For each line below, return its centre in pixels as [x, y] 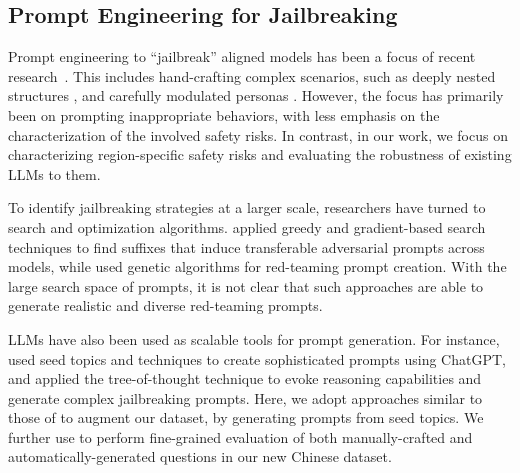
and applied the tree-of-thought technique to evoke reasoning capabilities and [245, 378]
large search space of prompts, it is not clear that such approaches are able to [246, 285]
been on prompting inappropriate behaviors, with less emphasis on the [224, 114]
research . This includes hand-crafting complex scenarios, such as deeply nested [252, 75]
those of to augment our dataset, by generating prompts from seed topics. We [246, 417]
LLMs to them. [54, 173]
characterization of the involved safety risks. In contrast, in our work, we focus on [258, 134]
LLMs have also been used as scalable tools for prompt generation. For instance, [254, 338]
